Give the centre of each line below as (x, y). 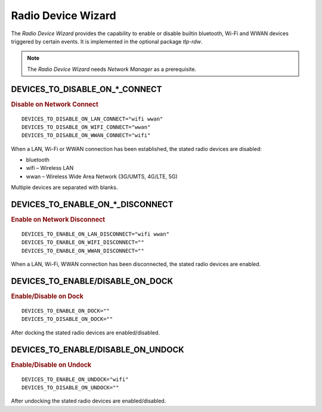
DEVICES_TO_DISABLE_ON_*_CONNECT (86, 89)
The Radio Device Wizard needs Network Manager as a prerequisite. (112, 69)
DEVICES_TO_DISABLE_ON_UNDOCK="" (70, 387)
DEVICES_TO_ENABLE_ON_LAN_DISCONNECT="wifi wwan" (96, 234)
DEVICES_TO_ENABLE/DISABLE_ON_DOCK (92, 281)
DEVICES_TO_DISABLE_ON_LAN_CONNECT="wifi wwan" (92, 119)
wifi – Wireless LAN (50, 168)
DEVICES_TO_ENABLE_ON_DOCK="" (66, 311)
